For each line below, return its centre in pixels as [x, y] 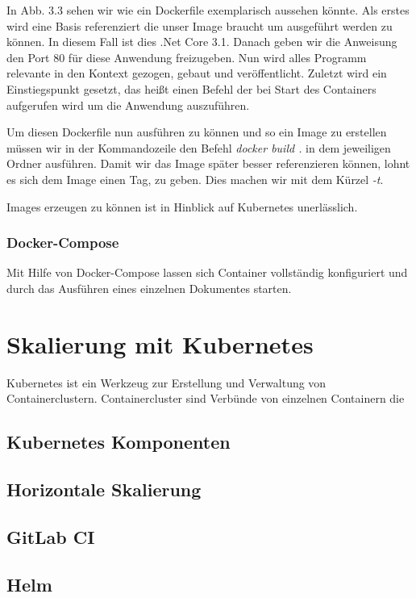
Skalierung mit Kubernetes [160, 343]
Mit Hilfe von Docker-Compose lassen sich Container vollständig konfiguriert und [207, 272]
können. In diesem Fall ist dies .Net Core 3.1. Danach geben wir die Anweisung [202, 42]
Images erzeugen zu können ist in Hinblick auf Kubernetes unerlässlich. [182, 206]
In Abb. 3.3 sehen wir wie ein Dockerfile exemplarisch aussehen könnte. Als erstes [208, 10]
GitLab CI [51, 536]
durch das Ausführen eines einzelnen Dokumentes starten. [149, 288]
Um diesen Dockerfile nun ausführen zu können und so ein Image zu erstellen [197, 132]
